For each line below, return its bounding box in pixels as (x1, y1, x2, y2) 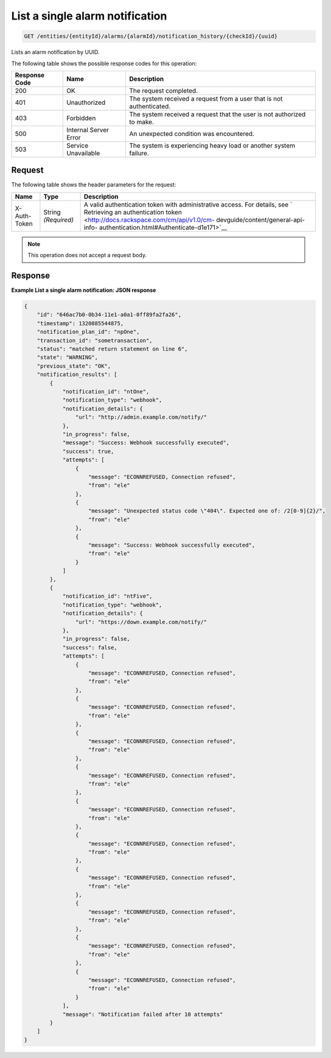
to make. (128, 118, 155, 126)
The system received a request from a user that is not (128, 94, 283, 103)
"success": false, (62, 644, 118, 651)
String (43, 208, 61, 216)
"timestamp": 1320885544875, (37, 320, 124, 327)
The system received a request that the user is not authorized (128, 110, 306, 118)
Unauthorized (66, 98, 106, 107)
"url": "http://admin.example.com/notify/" (75, 414, 207, 421)
